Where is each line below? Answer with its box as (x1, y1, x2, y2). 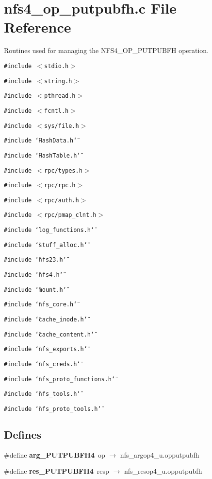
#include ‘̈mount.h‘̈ (4, 286, 66, 293)
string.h (44, 77, 72, 85)
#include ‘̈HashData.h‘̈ (4, 137, 77, 144)
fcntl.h (44, 107, 69, 114)
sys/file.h (44, 122, 79, 129)
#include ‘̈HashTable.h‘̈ (4, 152, 81, 159)
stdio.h (44, 62, 69, 70)
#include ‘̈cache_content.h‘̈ (4, 331, 95, 338)
